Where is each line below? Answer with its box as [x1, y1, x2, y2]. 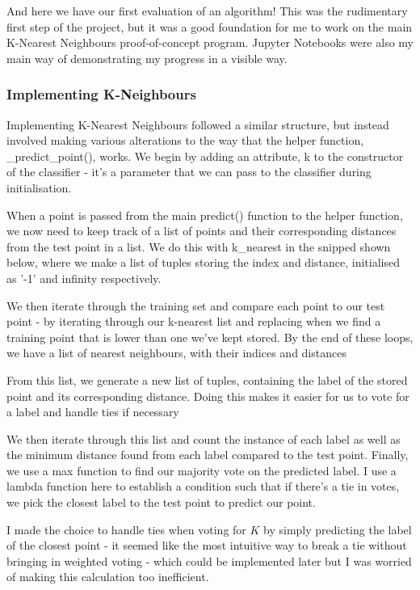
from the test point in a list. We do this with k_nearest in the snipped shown [6, 238, 391, 255]
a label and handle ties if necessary [6, 403, 179, 420]
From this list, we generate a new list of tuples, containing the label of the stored [6, 371, 408, 388]
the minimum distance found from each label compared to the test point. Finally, [6, 446, 409, 463]
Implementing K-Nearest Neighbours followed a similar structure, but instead [6, 116, 389, 133]
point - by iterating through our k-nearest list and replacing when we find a [6, 313, 381, 330]
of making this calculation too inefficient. [6, 568, 209, 585]
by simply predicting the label [263, 520, 412, 537]
